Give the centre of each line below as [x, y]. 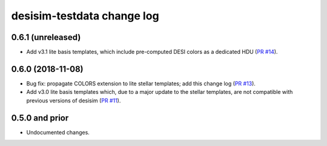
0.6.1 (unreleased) [46, 37]
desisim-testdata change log [85, 16]
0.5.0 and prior [40, 118]
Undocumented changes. [58, 132]
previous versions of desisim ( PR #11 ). [74, 101]
